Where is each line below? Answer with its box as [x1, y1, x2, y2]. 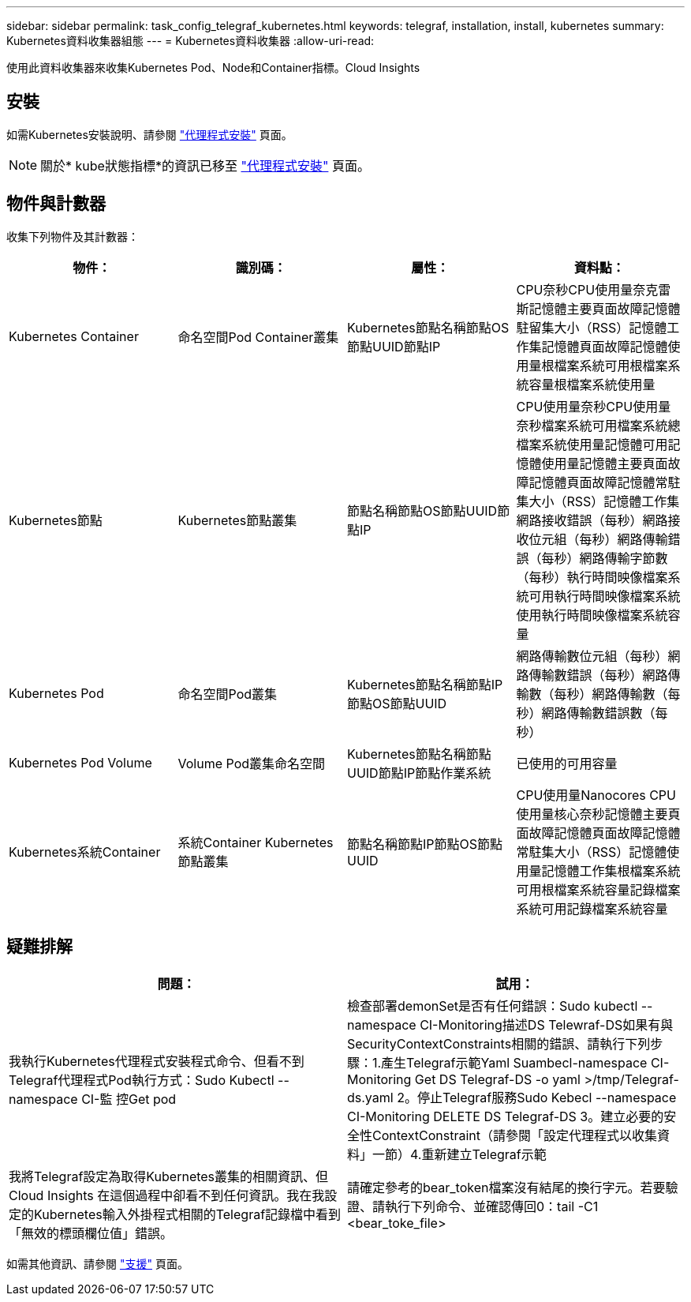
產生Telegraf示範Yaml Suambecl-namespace [381, 1054, 648, 1071]
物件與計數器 [6, 193, 106, 214]
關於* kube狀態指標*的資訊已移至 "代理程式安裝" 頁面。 [40, 157, 370, 174]
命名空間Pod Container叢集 [177, 328, 339, 345]
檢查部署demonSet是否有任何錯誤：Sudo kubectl [347, 997, 638, 1014]
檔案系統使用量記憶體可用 [516, 436, 668, 452]
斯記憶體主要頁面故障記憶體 [516, 300, 681, 317]
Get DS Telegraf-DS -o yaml [414, 1071, 581, 1087]
